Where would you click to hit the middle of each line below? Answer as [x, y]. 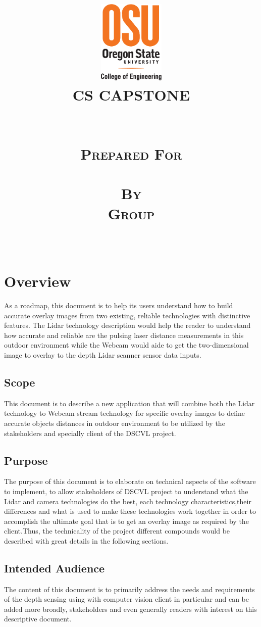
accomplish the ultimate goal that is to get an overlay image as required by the [126, 521]
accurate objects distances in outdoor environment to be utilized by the [115, 423]
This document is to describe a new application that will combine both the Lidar [129, 403]
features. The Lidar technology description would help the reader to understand [127, 325]
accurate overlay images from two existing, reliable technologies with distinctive [127, 315]
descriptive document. [38, 619]
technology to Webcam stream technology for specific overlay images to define [125, 413]
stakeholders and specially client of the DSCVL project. [90, 433]
